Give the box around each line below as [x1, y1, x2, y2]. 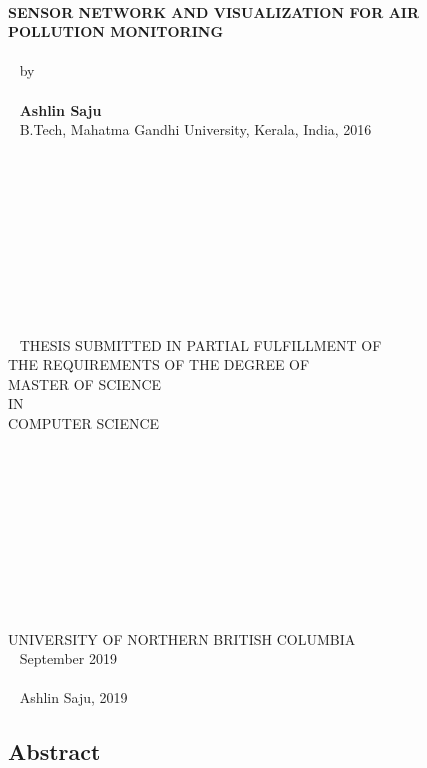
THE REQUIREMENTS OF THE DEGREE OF [8, 354, 310, 375]
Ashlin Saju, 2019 [19, 687, 128, 708]
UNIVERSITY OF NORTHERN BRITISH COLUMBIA [8, 628, 356, 649]
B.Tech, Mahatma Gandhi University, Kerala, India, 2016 [19, 119, 372, 140]
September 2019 [19, 648, 117, 669]
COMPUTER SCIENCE [8, 413, 160, 434]
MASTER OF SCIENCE [8, 373, 162, 394]
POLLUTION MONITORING [8, 21, 224, 42]
